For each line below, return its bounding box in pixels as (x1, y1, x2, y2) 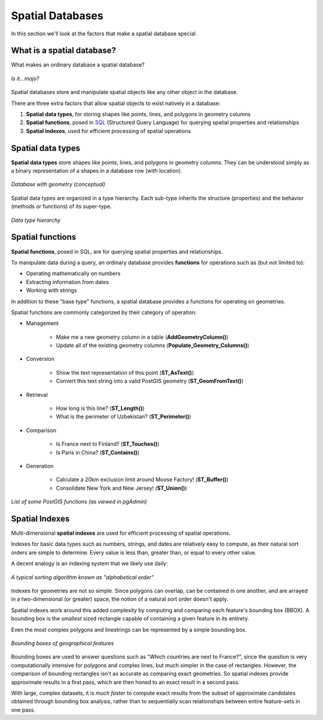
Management (26, 320, 59, 327)
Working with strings (26, 287, 77, 294)
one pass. (11, 706, 36, 713)
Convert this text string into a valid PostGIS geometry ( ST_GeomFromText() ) (56, 378, 244, 385)
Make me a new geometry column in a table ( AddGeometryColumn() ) (56, 333, 229, 341)
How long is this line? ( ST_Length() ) (56, 405, 145, 412)
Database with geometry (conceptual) (11, 180, 106, 188)
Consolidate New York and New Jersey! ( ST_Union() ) (56, 484, 187, 492)
